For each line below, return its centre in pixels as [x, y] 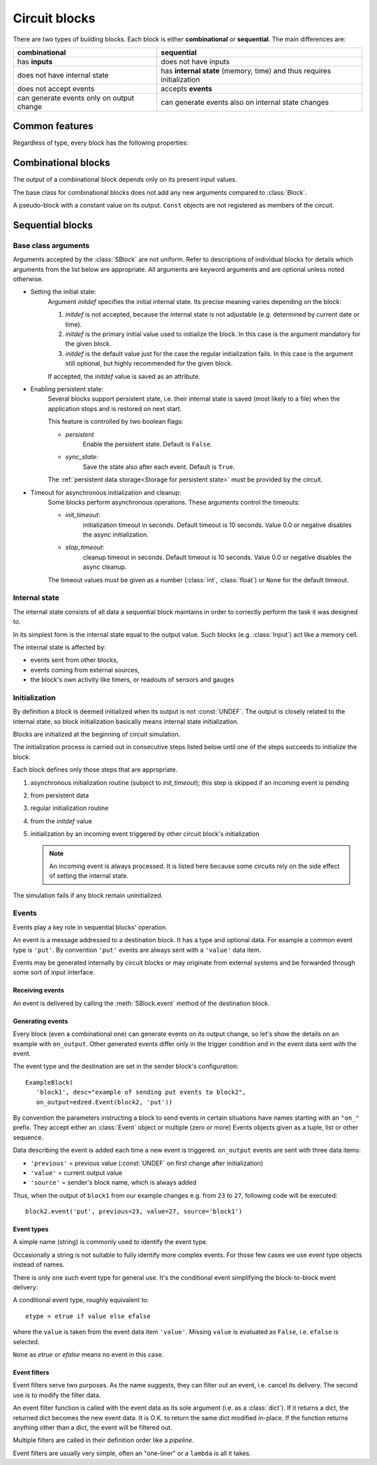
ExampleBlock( [49, 1082]
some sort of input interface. [54, 972]
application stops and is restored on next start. [115, 408]
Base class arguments [51, 245]
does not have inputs [195, 62]
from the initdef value [61, 821]
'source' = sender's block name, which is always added [113, 1183]
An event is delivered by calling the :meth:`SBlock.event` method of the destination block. [141, 1003]
